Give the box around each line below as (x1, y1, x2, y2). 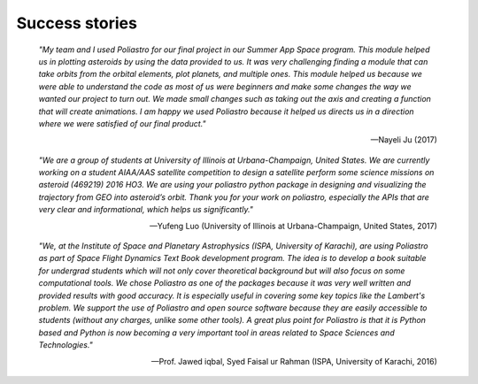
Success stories (16, 13, 137, 33)
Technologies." (38, 340, 93, 350)
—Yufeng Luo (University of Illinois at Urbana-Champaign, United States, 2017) (149, 220, 437, 231)
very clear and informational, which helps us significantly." (38, 204, 254, 215)
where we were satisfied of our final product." (38, 118, 207, 128)
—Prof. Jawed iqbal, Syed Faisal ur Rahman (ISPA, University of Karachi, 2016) (150, 356, 437, 366)
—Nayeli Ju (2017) (370, 134, 437, 145)
